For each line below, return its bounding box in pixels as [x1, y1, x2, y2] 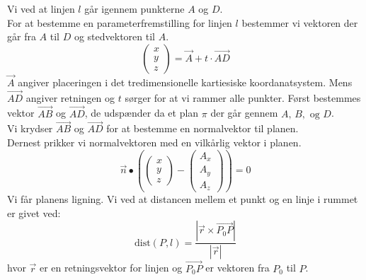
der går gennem [210, 105, 278, 120]
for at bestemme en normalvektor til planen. [106, 121, 299, 136]
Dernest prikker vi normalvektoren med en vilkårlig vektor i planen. [7, 135, 302, 150]
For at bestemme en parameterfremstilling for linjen [7, 15, 232, 30]
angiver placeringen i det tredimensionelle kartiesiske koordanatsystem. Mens [18, 75, 353, 89]
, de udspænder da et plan [84, 105, 199, 120]
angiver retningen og [25, 90, 115, 105]
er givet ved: [7, 205, 61, 220]
